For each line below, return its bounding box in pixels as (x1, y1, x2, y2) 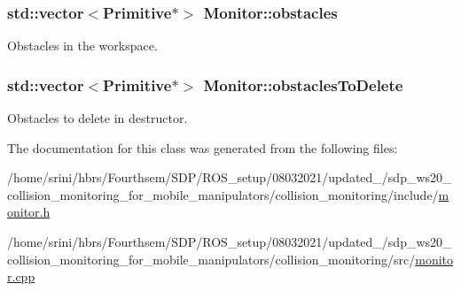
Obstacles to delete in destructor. (7, 109, 188, 127)
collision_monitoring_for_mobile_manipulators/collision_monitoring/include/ (7, 185, 439, 203)
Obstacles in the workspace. (7, 36, 158, 55)
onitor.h (7, 203, 51, 221)
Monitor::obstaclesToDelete (203, 73, 403, 96)
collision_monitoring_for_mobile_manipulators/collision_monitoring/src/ (7, 249, 416, 268)
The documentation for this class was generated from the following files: (7, 138, 398, 157)
